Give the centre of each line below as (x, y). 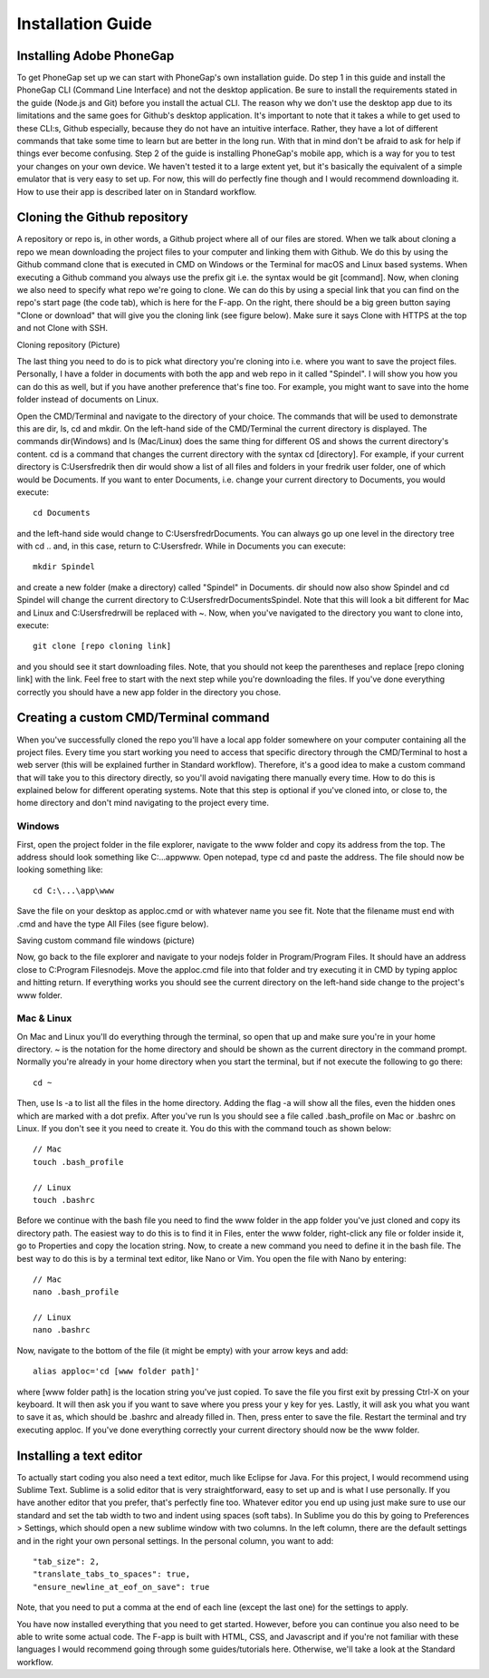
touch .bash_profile (78, 1162)
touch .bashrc (64, 1200)
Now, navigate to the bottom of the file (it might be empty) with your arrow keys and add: (182, 1350)
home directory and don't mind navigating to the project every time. (143, 803)
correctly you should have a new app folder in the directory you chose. (149, 692)
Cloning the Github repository (103, 218)
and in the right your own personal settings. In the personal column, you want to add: (175, 1540)
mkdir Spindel (64, 567)
